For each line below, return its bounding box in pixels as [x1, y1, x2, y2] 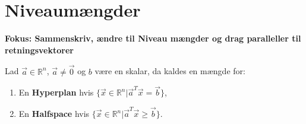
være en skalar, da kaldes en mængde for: [94, 65, 245, 77]
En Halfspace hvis [18, 107, 90, 120]
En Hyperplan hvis [18, 86, 94, 98]
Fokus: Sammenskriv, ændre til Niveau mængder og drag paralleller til [5, 32, 301, 44]
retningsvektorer [5, 43, 74, 56]
